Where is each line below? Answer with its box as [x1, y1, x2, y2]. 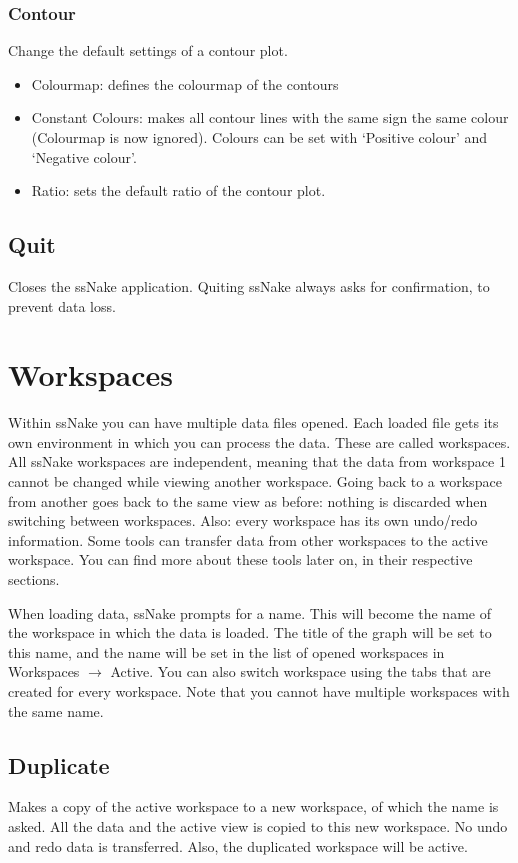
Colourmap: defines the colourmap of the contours [31, 73, 339, 94]
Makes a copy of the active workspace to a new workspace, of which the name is [8, 796, 499, 817]
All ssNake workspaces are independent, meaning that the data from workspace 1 [8, 451, 506, 472]
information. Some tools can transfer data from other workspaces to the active [8, 529, 488, 550]
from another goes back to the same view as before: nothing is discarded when [8, 490, 488, 511]
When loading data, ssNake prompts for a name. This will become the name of [8, 602, 491, 623]
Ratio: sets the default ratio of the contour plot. [31, 180, 326, 201]
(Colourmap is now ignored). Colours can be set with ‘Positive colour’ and [31, 127, 488, 147]
